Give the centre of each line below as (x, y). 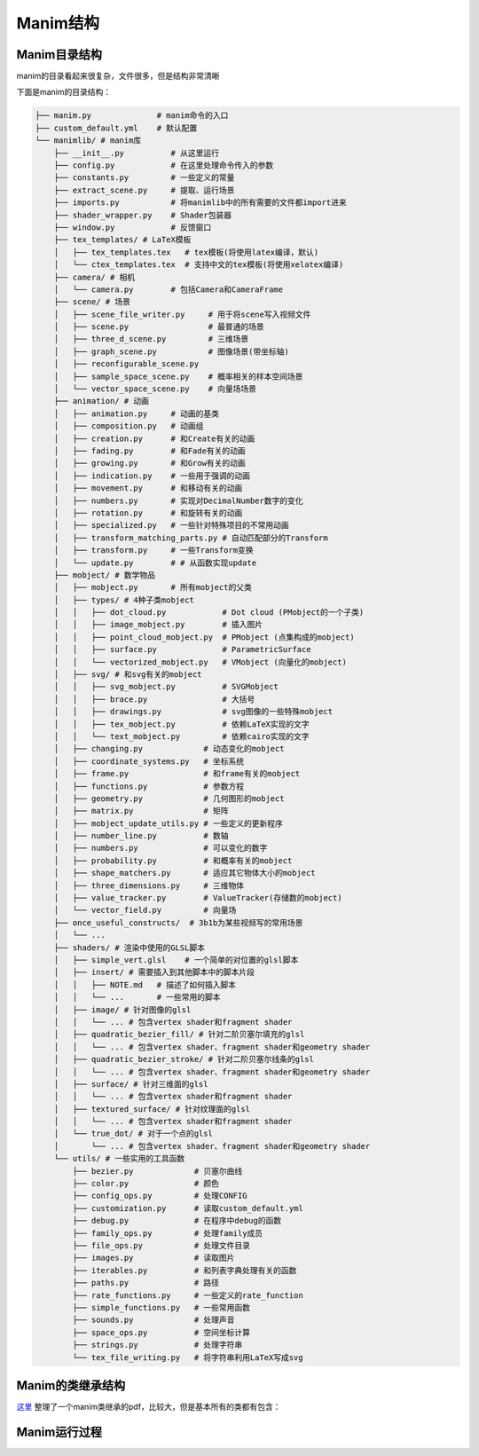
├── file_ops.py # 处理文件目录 (161, 1245)
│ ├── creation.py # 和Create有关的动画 (154, 438)
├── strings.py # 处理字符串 (157, 1345)
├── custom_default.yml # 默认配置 (116, 128)
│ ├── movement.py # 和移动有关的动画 (148, 488)
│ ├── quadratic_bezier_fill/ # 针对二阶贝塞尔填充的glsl (179, 1035)
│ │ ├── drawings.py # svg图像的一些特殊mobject (193, 712)
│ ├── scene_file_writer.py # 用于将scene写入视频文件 (182, 314)
